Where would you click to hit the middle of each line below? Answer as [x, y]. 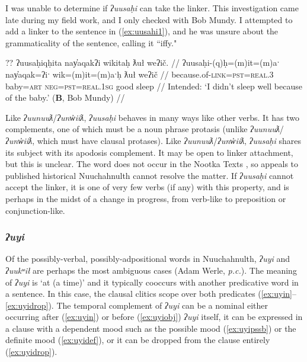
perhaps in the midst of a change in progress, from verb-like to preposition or [146, 198]
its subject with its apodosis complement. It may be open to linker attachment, [149, 152]
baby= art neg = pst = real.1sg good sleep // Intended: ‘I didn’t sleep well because [154, 86]
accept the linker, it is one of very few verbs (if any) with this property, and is [147, 187]
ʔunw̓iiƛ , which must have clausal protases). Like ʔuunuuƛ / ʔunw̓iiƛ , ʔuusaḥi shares [153, 140]
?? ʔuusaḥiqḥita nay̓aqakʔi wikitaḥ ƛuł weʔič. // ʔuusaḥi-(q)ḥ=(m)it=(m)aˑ [143, 63]
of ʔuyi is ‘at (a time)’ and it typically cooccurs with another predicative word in [152, 282]
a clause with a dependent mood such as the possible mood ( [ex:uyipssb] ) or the [151, 328]
